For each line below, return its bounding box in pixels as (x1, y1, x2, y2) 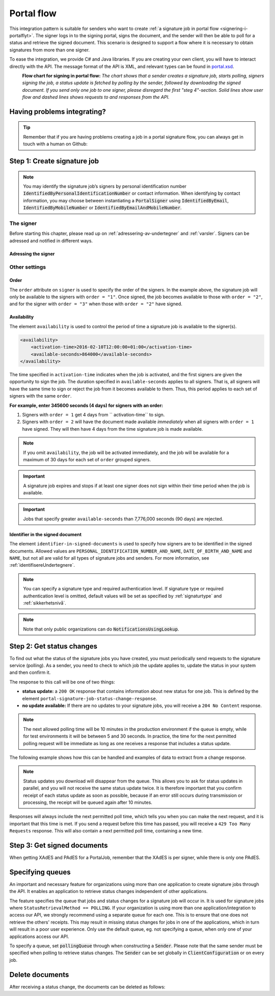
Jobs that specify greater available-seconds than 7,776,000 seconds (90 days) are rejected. (23, 515, 224, 522)
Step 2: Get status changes (9, 642, 98, 650)
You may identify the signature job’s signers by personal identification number (23, 184, 187, 190)
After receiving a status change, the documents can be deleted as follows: (9, 984, 166, 990)
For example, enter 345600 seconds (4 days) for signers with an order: (9, 402, 163, 408)
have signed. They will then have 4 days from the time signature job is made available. (22, 426, 203, 432)
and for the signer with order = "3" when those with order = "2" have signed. (9, 301, 183, 307)
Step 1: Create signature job (9, 157, 99, 166)
